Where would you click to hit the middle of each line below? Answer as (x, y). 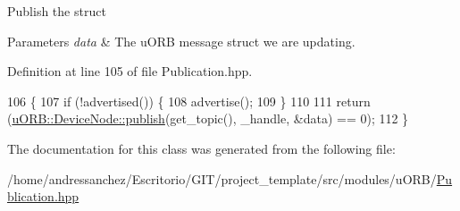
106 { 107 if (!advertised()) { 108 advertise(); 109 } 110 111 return (189, 101)
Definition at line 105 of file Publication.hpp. (130, 71)
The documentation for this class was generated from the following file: (201, 148)
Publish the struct (57, 11)
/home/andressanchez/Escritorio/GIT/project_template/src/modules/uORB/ (222, 178)
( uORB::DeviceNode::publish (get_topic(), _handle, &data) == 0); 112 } (208, 118)
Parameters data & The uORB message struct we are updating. (181, 41)
